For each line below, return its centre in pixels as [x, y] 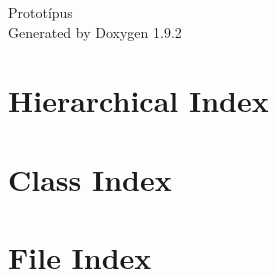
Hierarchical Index [138, 100]
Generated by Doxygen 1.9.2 [95, 31]
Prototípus [40, 12]
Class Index [90, 178]
